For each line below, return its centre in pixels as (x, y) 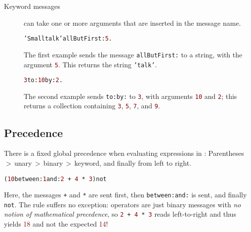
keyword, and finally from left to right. (133, 162)
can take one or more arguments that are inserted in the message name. (132, 23)
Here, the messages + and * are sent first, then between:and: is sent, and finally (125, 195)
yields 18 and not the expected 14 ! (56, 224)
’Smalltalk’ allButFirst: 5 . (68, 39)
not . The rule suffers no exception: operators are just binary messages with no (123, 204)
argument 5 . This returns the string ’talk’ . (90, 64)
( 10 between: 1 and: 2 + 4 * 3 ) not (55, 179)
